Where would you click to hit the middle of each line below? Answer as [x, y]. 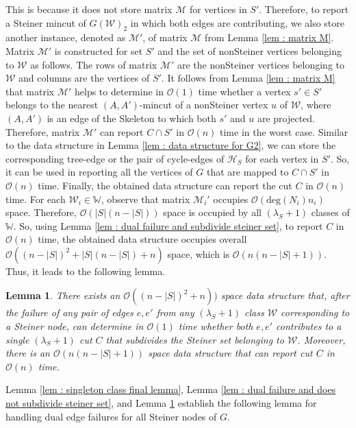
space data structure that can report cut [230, 353]
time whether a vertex [244, 91]
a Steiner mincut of [46, 22]
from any [175, 312]
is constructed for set [99, 50]
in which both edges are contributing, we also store [238, 22]
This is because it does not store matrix [89, 9]
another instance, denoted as [66, 37]
